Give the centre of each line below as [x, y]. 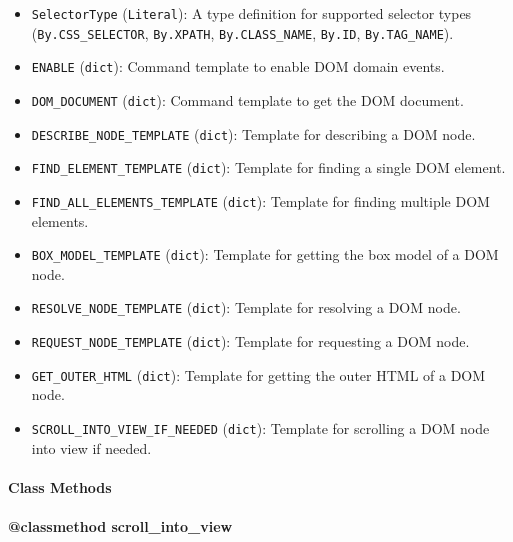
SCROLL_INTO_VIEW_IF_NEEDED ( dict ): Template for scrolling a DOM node [260, 428]
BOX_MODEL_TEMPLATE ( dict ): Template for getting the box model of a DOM [265, 254]
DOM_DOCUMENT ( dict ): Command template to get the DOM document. [247, 99]
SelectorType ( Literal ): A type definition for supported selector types [251, 13]
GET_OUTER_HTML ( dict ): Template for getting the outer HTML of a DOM [258, 374]
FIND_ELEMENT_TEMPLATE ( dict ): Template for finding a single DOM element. [268, 167]
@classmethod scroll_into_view [120, 526]
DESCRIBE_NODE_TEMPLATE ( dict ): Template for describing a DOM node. [253, 133]
